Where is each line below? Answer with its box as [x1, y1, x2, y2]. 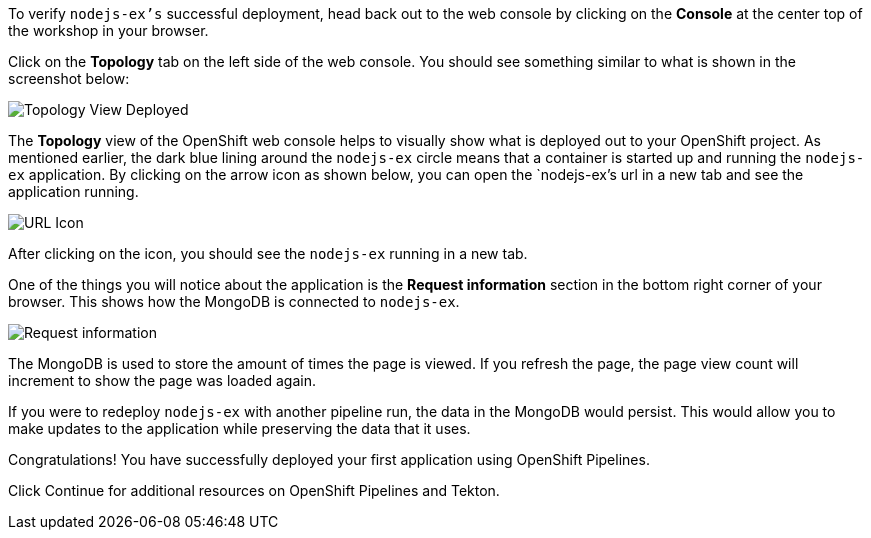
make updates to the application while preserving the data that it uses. [8, 420, 471, 437]
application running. [8, 183, 139, 200]
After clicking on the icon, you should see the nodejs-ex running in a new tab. [8, 245, 528, 262]
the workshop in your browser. [8, 22, 209, 39]
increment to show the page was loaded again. [8, 372, 316, 389]
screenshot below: [8, 70, 130, 87]
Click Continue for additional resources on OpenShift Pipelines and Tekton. [8, 482, 500, 499]
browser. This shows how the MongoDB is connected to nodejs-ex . [8, 293, 460, 310]
